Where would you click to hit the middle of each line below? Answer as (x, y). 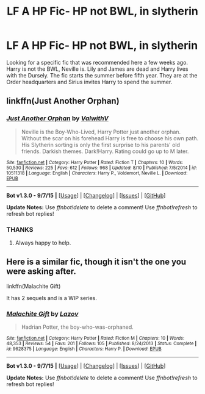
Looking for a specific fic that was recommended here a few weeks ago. (97, 62)
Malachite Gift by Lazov (42, 313)
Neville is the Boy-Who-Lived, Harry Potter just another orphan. (101, 132)
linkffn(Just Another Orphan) (63, 101)
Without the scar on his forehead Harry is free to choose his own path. (110, 138)
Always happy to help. (43, 243)
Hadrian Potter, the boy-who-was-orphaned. (77, 327)
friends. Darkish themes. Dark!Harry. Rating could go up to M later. (105, 151)
